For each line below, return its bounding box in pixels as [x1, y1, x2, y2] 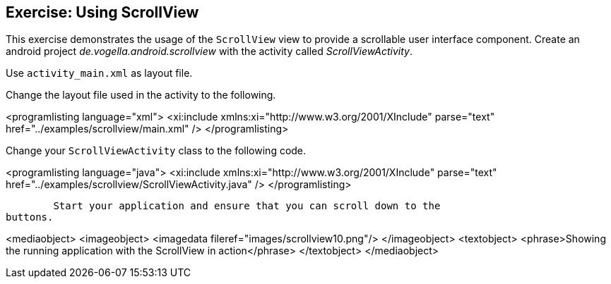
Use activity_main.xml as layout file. [6, 67, 193, 80]
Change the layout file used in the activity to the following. [6, 89, 276, 101]
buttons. [6, 211, 54, 223]
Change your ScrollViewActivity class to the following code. [6, 144, 307, 157]
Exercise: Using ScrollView [6, 4, 199, 21]
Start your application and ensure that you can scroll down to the [53, 200, 441, 212]
